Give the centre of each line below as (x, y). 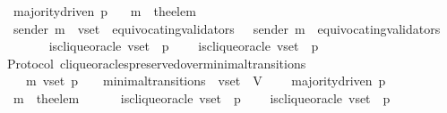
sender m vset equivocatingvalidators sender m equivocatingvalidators (227, 28)
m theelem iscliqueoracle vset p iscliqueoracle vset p (202, 97)
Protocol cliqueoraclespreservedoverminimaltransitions (156, 63)
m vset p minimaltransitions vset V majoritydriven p (206, 81)
